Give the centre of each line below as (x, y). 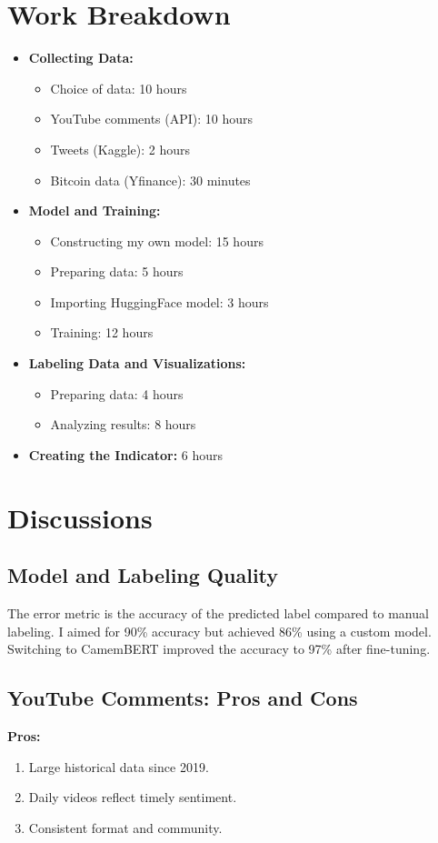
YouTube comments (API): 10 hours (152, 119)
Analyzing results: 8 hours (123, 424)
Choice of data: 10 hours (119, 88)
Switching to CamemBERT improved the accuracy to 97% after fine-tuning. (219, 649)
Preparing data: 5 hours (117, 271)
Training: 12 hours (102, 332)
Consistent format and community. (125, 827)
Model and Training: (95, 211)
